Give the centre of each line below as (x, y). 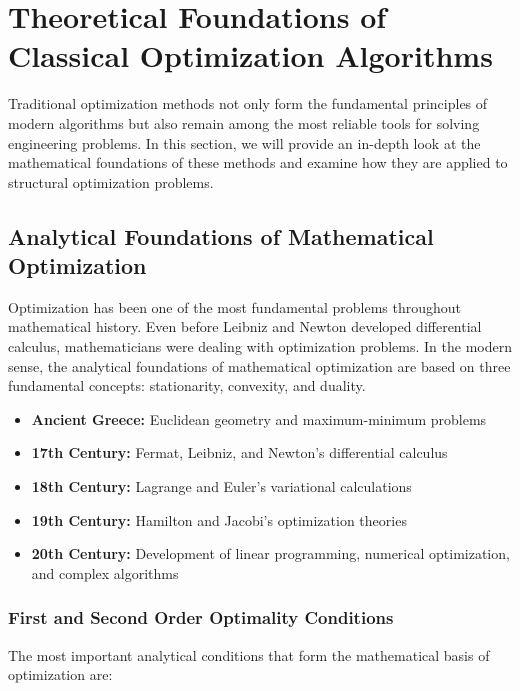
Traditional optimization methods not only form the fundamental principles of (248, 103)
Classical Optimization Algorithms (250, 55)
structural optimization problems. (111, 181)
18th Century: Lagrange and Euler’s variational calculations (221, 486)
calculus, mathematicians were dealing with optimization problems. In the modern (260, 346)
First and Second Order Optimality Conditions (201, 617)
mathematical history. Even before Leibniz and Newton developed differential (245, 326)
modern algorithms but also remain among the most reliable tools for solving (244, 122)
